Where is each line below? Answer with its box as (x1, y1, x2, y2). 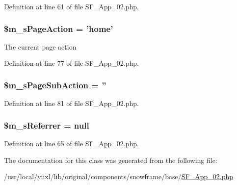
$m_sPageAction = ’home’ (4, 22, 113, 34)
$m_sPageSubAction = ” (4, 79, 106, 91)
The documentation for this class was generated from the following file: (4, 155, 217, 165)
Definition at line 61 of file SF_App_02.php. (4, 1, 139, 11)
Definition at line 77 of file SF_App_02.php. (4, 58, 139, 68)
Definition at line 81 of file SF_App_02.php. (4, 98, 139, 108)
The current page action (4, 41, 77, 52)
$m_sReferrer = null (4, 119, 89, 131)
